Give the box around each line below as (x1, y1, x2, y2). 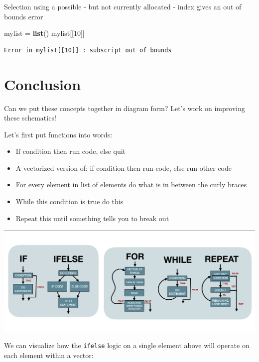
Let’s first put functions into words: (4, 129, 113, 139)
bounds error (4, 11, 43, 21)
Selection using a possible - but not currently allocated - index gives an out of (4, 1, 242, 11)
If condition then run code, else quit (15, 146, 126, 156)
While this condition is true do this (15, 196, 124, 207)
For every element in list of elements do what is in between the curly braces (15, 179, 247, 190)
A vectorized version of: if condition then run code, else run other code (15, 162, 232, 173)
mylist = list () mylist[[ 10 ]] (4, 28, 85, 38)
